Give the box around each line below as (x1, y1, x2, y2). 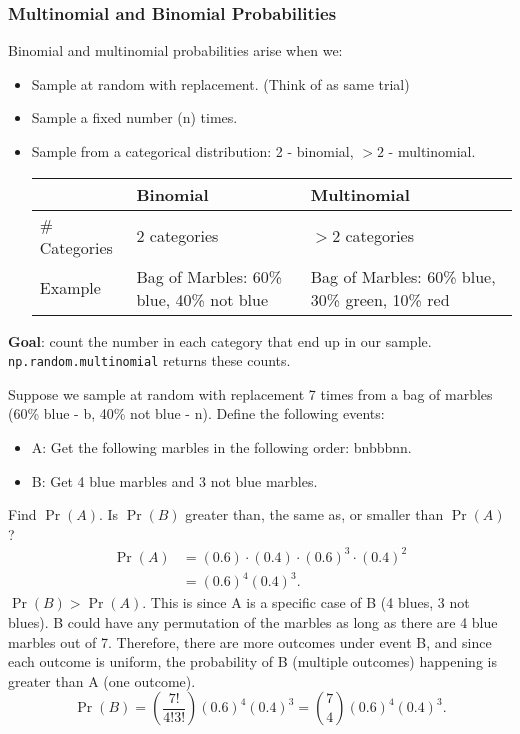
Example (39, 276, 101, 300)
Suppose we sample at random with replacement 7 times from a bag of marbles (8, 383, 493, 404)
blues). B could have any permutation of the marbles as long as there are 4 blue (8, 612, 498, 633)
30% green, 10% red (310, 287, 450, 311)
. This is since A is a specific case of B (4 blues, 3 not (142, 592, 470, 613)
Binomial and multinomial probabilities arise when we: (8, 40, 343, 61)
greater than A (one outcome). (8, 670, 196, 691)
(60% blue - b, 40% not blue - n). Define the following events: (8, 403, 385, 424)
